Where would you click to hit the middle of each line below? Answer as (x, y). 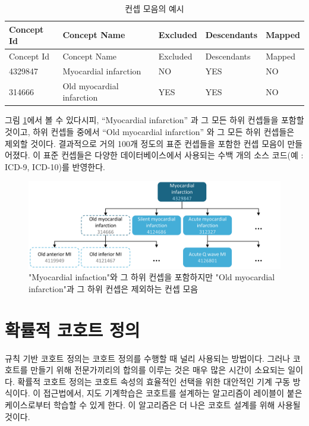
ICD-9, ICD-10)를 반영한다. (55, 166)
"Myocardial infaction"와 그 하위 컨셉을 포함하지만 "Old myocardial (152, 277)
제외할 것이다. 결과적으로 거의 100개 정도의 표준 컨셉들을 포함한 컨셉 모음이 (145, 143)
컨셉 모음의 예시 (154, 8)
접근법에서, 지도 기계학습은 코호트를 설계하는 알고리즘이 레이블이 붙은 (173, 393)
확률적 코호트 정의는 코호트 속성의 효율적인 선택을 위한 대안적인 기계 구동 (154, 381)
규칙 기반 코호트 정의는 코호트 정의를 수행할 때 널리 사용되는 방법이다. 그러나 (148, 358)
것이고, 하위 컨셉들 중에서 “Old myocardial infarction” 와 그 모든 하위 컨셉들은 (150, 131)
